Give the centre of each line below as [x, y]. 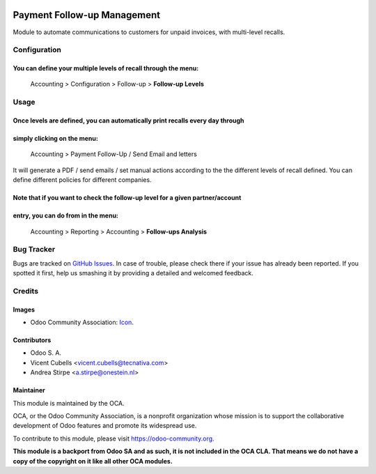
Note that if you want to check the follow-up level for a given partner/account [127, 198]
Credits [25, 291]
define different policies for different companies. [83, 180]
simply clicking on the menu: [56, 139]
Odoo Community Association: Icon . [82, 322]
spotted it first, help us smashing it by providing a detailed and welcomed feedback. [133, 273]
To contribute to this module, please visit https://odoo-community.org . [114, 438]
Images [24, 309]
